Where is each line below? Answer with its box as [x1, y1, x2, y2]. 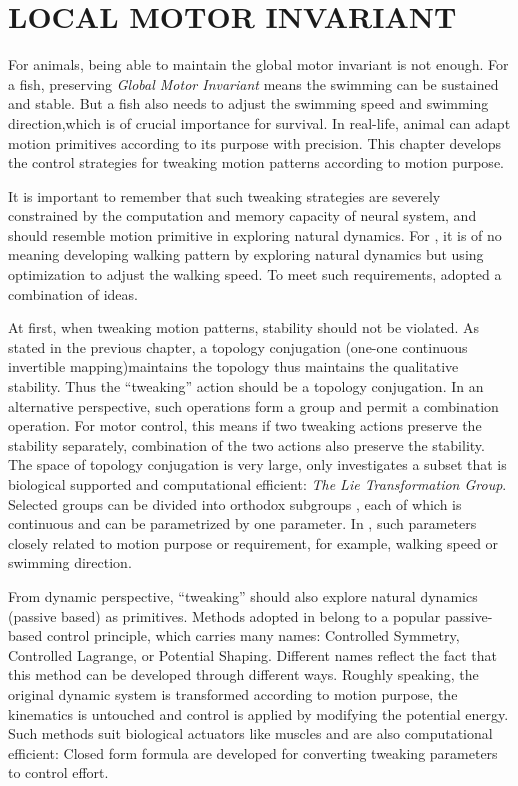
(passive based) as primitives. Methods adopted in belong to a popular [8, 605, 441, 626]
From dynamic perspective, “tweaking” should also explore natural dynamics [8, 585, 478, 606]
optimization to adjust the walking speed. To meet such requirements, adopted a [8, 264, 502, 285]
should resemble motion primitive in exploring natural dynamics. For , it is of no [8, 224, 502, 245]
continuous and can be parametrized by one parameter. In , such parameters [8, 513, 477, 534]
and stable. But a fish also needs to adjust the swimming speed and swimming [8, 93, 489, 114]
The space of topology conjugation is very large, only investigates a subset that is [8, 454, 507, 475]
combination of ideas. [8, 283, 138, 304]
